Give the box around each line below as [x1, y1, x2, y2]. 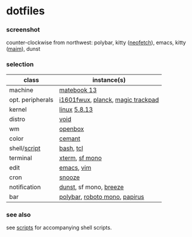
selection [6, 60, 34, 69]
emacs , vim [59, 163, 91, 171]
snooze [59, 173, 80, 181]
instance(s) [92, 76, 126, 84]
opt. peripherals [9, 96, 54, 104]
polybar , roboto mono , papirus [59, 192, 144, 201]
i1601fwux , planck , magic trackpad [59, 96, 159, 104]
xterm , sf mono [59, 153, 102, 162]
